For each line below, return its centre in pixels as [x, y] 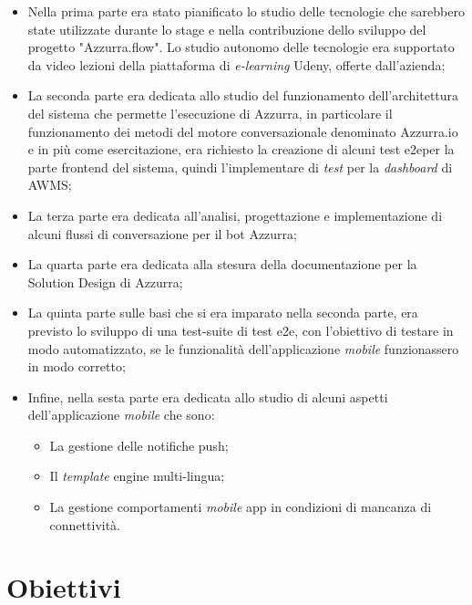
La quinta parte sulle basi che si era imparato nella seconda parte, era [223, 313]
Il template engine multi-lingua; [137, 476]
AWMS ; [50, 185]
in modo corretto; [77, 366]
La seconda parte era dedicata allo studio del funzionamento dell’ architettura [243, 95]
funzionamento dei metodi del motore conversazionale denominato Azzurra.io [243, 131]
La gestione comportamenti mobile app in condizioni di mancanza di [241, 507]
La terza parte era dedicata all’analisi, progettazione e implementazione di [235, 215]
